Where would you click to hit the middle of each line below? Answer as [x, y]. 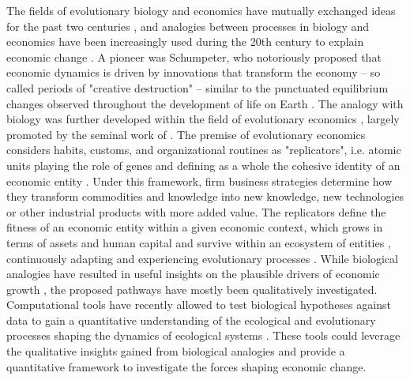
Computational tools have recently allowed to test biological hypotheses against [199, 305]
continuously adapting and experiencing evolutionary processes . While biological [202, 258]
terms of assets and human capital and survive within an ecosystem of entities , [199, 242]
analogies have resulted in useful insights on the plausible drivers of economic [193, 274]
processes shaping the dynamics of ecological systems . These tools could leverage [203, 335]
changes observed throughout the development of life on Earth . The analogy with [205, 103]
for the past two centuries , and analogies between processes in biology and [188, 26]
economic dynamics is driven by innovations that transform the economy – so [194, 72]
